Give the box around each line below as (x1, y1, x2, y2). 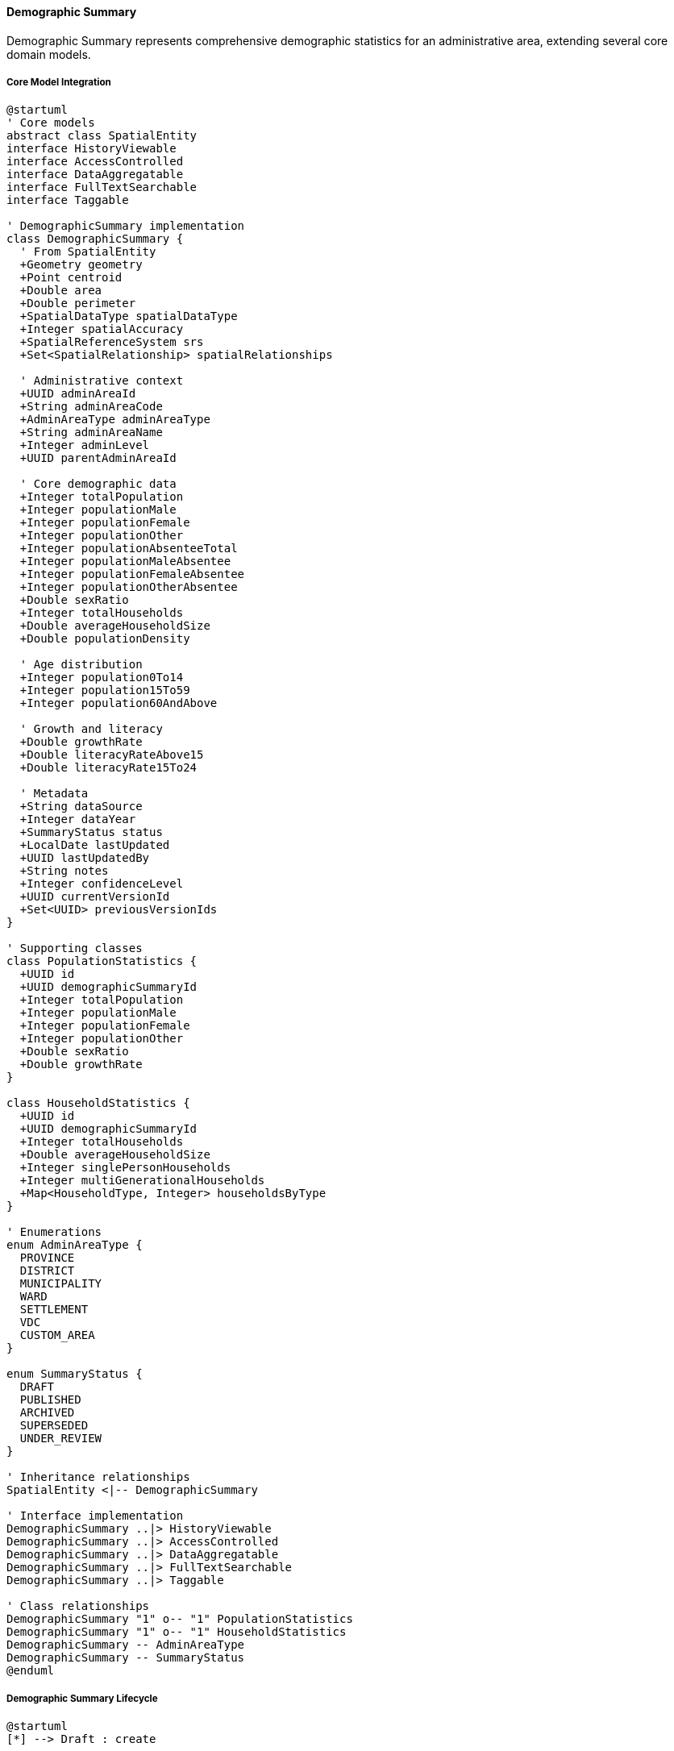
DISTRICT (19, 1264, 75, 1278)
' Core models (6, 116, 95, 130)
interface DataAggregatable (6, 168, 184, 181)
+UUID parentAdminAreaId (19, 451, 177, 465)
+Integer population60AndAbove (19, 697, 218, 710)
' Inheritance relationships (6, 1470, 190, 1484)
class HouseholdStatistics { (6, 1096, 190, 1110)
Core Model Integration (6, 77, 111, 88)
